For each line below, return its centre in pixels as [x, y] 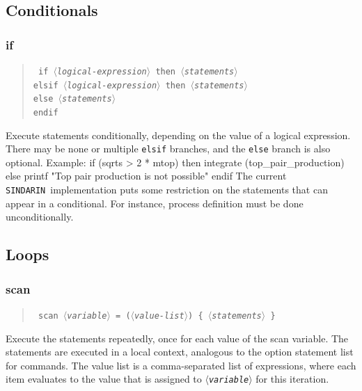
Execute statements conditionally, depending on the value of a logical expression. [178, 135]
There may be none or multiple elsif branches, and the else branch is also [168, 149]
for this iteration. [292, 379]
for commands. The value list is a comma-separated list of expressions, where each [181, 365]
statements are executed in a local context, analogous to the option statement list [180, 352]
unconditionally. [40, 217]
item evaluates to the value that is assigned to [104, 379]
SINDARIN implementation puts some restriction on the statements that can [167, 190]
